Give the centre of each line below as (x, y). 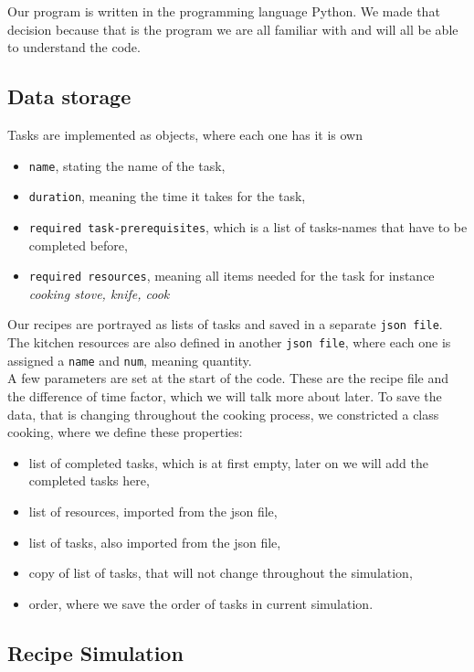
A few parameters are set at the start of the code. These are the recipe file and (228, 378)
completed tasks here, (89, 480)
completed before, (78, 245)
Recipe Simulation (95, 652)
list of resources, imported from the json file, (153, 511)
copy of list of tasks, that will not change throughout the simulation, (221, 573)
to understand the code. (74, 47)
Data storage (69, 96)
